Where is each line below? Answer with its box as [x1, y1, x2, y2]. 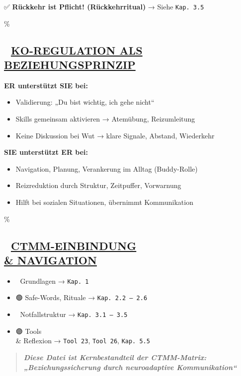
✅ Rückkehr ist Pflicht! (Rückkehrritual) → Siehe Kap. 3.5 [4, 1, 204, 11]
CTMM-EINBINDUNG [10, 238, 137, 253]
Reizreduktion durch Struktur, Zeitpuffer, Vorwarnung [15, 180, 181, 190]
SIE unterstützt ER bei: [4, 147, 88, 157]
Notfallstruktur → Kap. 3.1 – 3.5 [20, 309, 128, 319]
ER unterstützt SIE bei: [4, 80, 88, 90]
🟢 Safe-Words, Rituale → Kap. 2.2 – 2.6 [15, 292, 148, 303]
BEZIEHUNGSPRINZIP [4, 57, 136, 72]
